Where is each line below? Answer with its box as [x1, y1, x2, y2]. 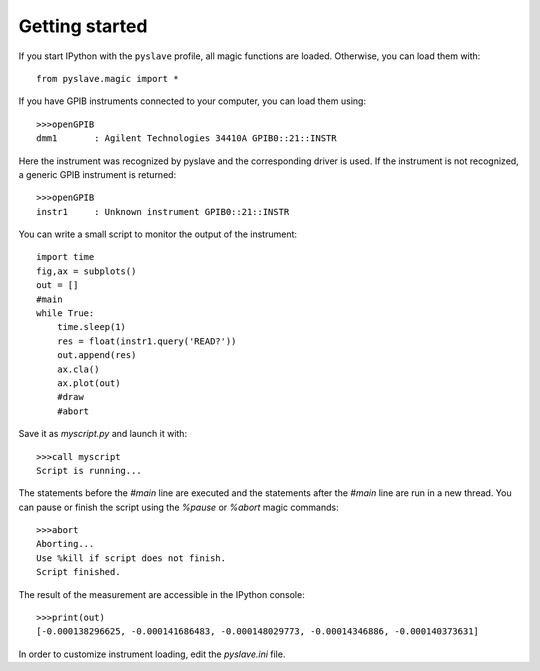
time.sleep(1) [56, 321, 127, 333]
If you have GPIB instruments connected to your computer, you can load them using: [18, 95, 367, 107]
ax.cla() [56, 363, 100, 375]
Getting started [18, 15, 148, 37]
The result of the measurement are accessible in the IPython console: [18, 588, 305, 600]
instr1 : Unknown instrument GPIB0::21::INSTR [36, 206, 290, 217]
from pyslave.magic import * [36, 73, 179, 84]
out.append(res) [56, 350, 137, 361]
